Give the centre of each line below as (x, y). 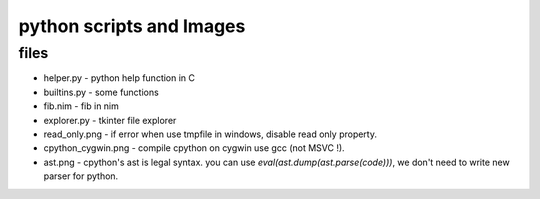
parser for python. (81, 176)
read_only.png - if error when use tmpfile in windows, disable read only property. (210, 134)
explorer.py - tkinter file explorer (110, 120)
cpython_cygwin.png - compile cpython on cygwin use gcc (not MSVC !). (194, 148)
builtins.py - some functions (101, 92)
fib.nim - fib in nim (81, 106)
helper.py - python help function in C (119, 78)
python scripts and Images (132, 26)
